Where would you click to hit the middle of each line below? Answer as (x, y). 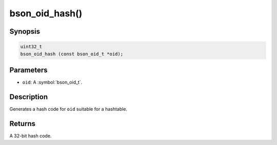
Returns (23, 123)
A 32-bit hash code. (31, 136)
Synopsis (25, 31)
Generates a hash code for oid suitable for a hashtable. (68, 109)
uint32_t (31, 47)
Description (29, 97)
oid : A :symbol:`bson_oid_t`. (52, 82)
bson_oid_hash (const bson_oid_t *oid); (72, 54)
